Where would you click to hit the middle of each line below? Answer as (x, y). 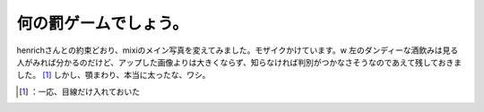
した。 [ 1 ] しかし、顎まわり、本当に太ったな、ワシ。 (113, 75)
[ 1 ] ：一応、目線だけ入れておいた (80, 91)
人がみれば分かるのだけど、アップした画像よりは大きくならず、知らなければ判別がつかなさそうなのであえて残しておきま (239, 62)
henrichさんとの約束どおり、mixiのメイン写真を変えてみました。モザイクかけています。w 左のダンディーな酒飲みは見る (238, 50)
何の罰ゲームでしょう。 (102, 23)
